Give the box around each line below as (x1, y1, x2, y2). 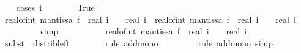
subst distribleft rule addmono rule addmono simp (4, 36, 273, 49)
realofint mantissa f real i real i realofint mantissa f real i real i (4, 13, 296, 25)
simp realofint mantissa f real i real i (40, 25, 247, 37)
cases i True (16, 1, 95, 13)
